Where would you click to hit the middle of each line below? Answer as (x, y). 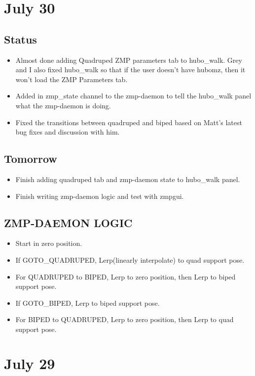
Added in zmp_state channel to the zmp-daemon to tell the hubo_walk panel (133, 96)
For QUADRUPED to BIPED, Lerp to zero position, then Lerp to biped (126, 276)
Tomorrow (31, 159)
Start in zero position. (49, 243)
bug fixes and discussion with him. (68, 132)
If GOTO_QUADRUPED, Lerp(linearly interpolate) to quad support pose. (130, 259)
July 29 (30, 363)
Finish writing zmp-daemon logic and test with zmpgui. (100, 196)
